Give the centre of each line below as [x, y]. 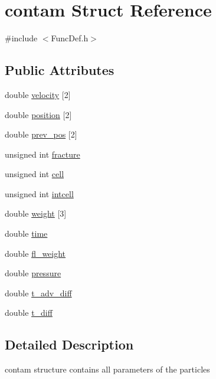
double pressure [33, 273]
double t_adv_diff [38, 293]
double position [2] [38, 114]
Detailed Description [69, 344]
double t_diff [29, 313]
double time [26, 233]
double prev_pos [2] [41, 134]
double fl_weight [35, 253]
